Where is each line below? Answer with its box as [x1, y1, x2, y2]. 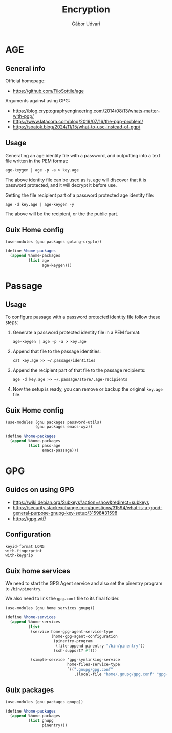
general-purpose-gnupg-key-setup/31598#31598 [12, 510, 118, 516]
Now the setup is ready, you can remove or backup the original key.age [12, 385, 163, 392]
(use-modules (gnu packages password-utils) [5, 420, 102, 425]
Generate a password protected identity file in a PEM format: [12, 329, 141, 335]
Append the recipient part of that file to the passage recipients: [12, 367, 146, 373]
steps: [5, 319, 18, 326]
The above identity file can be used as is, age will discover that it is [5, 177, 147, 183]
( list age [28, 258, 50, 263]
